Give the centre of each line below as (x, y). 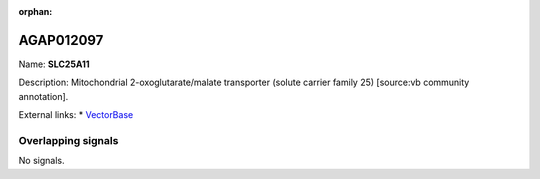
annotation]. (43, 96)
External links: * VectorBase (76, 115)
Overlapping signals (68, 140)
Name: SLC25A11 (54, 64)
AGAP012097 (61, 40)
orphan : (35, 11)
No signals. (41, 161)
